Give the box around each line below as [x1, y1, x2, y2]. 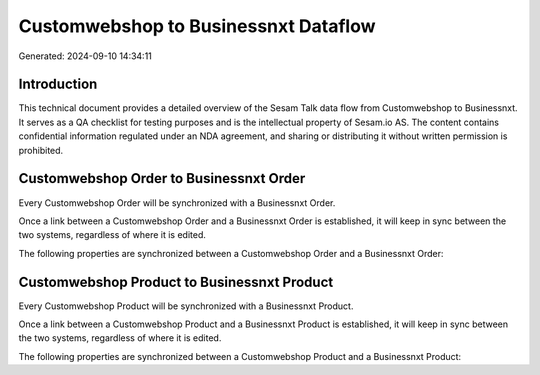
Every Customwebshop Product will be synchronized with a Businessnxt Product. [18, 300, 354, 312]
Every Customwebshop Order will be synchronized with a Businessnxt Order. [18, 196, 336, 209]
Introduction [18, 76, 98, 93]
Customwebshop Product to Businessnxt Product [18, 273, 334, 290]
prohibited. [18, 144, 64, 156]
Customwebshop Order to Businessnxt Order [18, 170, 306, 187]
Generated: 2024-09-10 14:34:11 [18, 50, 152, 62]
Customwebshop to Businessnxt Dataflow [18, 15, 376, 37]
